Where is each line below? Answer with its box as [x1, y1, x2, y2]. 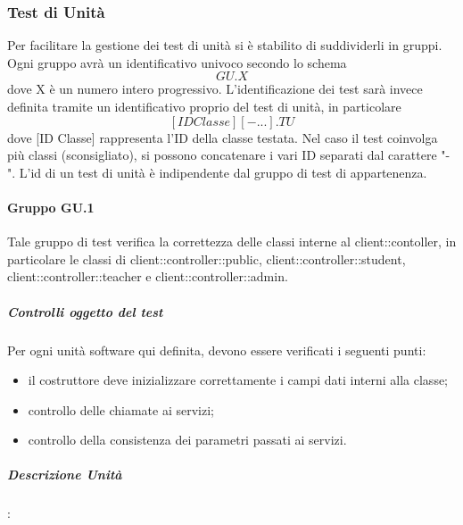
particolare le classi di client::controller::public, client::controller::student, [7, 249, 406, 268]
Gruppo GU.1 [7, 197, 95, 216]
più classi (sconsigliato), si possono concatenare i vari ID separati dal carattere [7, 146, 437, 164]
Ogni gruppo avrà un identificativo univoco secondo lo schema [7, 53, 347, 71]
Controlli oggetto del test [7, 302, 163, 321]
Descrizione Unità [7, 465, 122, 484]
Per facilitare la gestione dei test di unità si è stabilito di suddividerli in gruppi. [7, 36, 442, 54]
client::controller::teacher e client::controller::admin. [7, 267, 288, 286]
